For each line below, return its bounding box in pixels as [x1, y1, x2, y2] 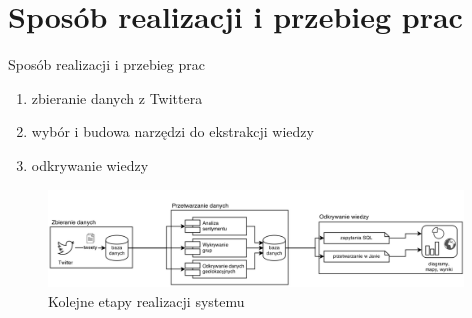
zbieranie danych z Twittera [31, 87, 203, 108]
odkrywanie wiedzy [31, 154, 149, 175]
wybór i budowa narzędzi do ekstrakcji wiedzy [31, 121, 314, 142]
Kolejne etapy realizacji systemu [48, 290, 245, 311]
